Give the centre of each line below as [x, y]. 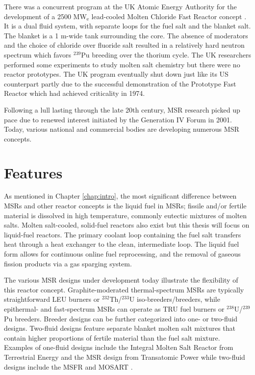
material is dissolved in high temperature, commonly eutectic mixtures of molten [126, 215]
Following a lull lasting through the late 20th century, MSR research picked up [122, 109]
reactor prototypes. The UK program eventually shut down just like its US [116, 74]
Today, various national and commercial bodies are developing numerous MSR [122, 129]
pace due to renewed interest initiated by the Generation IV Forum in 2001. [118, 119]
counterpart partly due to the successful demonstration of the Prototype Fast [120, 83]
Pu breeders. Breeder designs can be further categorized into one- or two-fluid [121, 318]
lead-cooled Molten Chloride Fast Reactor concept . [169, 16]
